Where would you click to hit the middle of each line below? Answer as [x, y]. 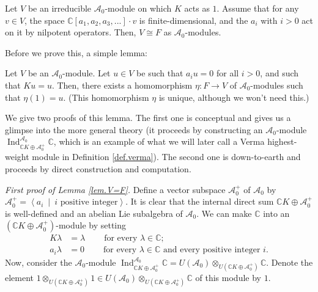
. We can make [224, 213]
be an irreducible [60, 8]
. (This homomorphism [106, 97]
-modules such [277, 85]
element [20, 277]
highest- [282, 141]
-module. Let [87, 73]
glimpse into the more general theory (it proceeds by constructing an [134, 129]
